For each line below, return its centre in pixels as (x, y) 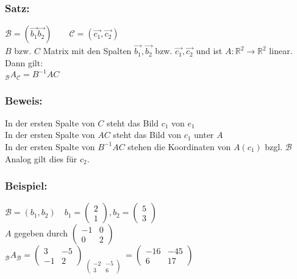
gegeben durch (41, 233)
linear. (281, 51)
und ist (209, 51)
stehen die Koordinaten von (179, 146)
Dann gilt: (24, 63)
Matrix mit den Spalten (87, 51)
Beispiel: (26, 186)
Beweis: (24, 100)
